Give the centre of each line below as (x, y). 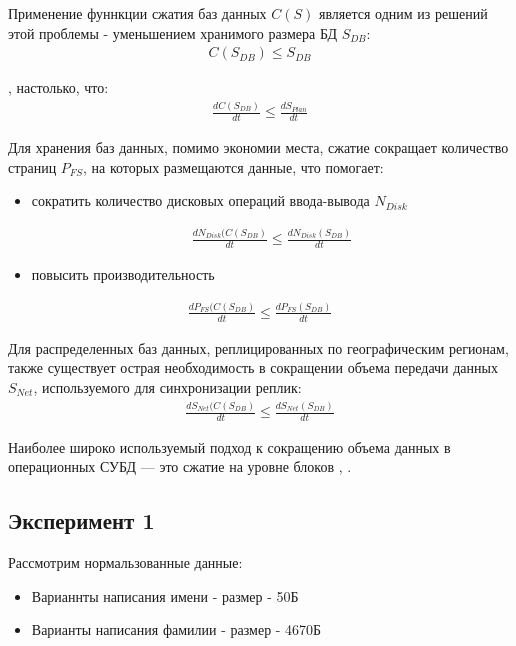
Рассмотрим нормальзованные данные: (125, 562)
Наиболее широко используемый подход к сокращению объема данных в (229, 446)
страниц (32, 166)
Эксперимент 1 (81, 520)
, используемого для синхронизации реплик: (167, 387)
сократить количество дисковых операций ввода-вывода (200, 200)
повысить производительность (123, 274)
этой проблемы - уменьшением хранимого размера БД (172, 32)
